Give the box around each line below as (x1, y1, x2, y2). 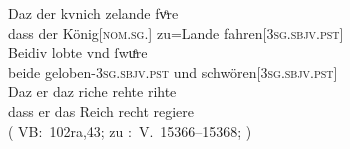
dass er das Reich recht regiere (8, 100, 195, 121)
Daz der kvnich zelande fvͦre (8, 3, 179, 23)
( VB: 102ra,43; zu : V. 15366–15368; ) (8, 120, 252, 141)
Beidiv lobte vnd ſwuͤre (8, 42, 148, 63)
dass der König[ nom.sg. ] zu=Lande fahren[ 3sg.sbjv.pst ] (8, 22, 344, 43)
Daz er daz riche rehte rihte (8, 81, 177, 102)
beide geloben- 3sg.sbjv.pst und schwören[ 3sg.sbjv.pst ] (8, 61, 338, 82)
